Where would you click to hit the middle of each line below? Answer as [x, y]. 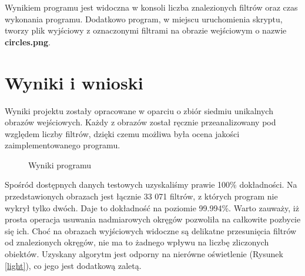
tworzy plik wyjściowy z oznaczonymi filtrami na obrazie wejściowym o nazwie [146, 30]
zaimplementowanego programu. [63, 145]
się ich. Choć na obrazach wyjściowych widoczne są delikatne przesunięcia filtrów [151, 230]
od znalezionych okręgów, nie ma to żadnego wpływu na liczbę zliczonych [137, 242]
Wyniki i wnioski [74, 82]
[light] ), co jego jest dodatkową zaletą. [73, 265]
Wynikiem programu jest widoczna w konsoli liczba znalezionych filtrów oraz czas [151, 7]
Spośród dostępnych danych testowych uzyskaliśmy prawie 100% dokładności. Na [151, 184]
